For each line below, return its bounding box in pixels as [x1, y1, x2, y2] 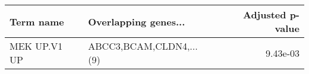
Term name [10, 14, 64, 28]
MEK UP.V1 [10, 39, 63, 53]
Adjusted [242, 8, 286, 21]
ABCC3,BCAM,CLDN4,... [88, 39, 198, 53]
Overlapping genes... [88, 14, 185, 28]
